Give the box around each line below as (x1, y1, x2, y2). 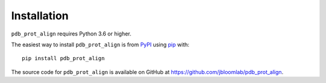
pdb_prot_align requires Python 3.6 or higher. (11, 30, 132, 37)
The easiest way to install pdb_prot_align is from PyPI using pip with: (11, 41, 190, 48)
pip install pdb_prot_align (22, 55, 105, 62)
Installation (11, 9, 69, 22)
